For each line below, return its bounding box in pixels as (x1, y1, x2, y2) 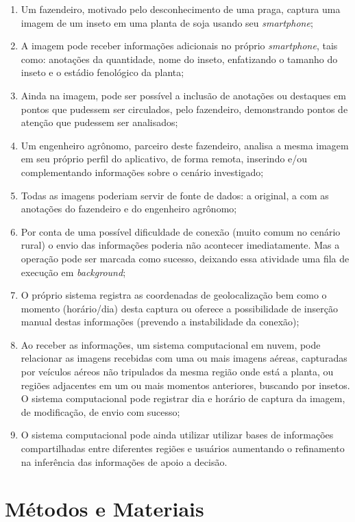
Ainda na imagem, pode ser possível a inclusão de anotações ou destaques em (21, 88, 346, 102)
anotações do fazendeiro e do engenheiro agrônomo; (21, 201, 237, 216)
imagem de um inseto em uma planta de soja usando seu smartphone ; (21, 15, 313, 29)
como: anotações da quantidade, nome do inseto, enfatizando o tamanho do (21, 51, 338, 66)
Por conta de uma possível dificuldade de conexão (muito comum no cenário (21, 224, 341, 238)
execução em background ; (21, 264, 126, 279)
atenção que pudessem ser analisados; (21, 115, 178, 129)
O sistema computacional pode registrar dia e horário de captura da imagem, (21, 391, 345, 406)
